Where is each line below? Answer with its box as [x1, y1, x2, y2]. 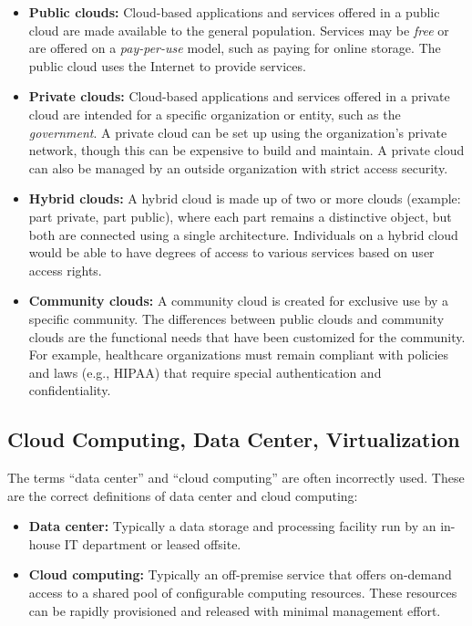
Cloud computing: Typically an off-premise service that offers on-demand [28, 565, 452, 584]
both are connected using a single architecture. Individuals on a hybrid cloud [28, 224, 458, 244]
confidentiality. [28, 381, 111, 400]
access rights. [28, 260, 102, 279]
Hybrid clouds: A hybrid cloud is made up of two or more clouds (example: [28, 189, 461, 208]
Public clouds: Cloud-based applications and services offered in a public [28, 3, 440, 21]
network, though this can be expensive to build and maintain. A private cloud [28, 141, 465, 160]
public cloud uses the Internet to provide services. [28, 56, 306, 75]
